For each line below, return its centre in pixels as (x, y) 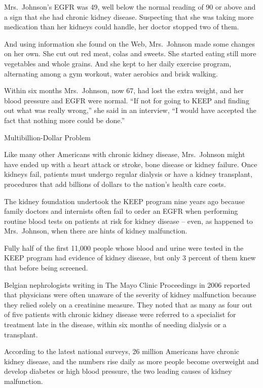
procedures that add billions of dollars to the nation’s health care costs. (115, 184)
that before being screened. (46, 268)
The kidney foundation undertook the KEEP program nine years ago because (124, 201)
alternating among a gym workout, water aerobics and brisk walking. (111, 73)
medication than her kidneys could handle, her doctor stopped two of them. (122, 27)
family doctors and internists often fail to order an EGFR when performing (121, 211)
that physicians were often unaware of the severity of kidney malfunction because (130, 295)
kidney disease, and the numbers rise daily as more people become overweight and (131, 361)
